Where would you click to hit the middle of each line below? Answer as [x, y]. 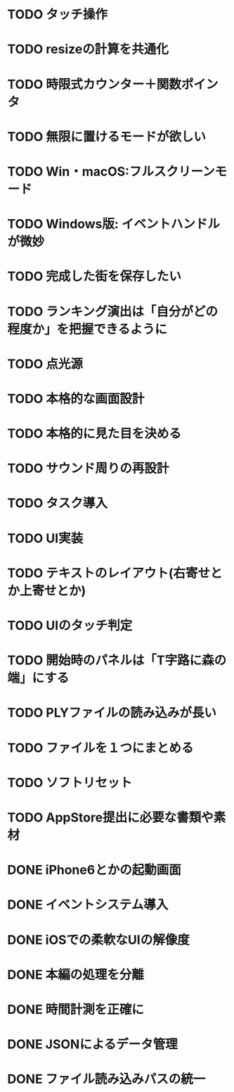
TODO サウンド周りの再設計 [88, 469]
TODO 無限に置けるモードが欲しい [106, 136]
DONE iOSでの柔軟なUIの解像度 [98, 939]
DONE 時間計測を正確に [76, 1009]
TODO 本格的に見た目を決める [94, 434]
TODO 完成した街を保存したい [94, 277]
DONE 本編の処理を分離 [76, 975]
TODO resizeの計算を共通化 [88, 49]
